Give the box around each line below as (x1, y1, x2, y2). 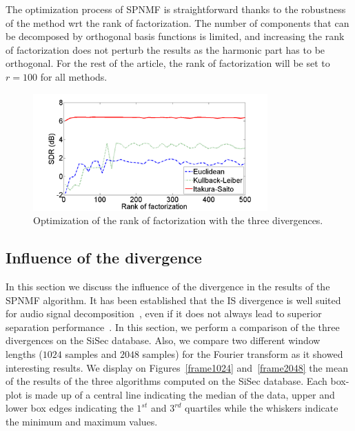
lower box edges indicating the (6, 401, 134, 415)
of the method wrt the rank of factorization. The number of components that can (6, 15, 349, 30)
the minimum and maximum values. (6, 414, 158, 428)
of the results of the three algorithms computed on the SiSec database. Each (6, 374, 327, 388)
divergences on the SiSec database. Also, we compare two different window (6, 333, 321, 348)
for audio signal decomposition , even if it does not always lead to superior (6, 306, 322, 321)
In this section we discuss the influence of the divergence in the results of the (6, 279, 330, 294)
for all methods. (40, 69, 108, 83)
